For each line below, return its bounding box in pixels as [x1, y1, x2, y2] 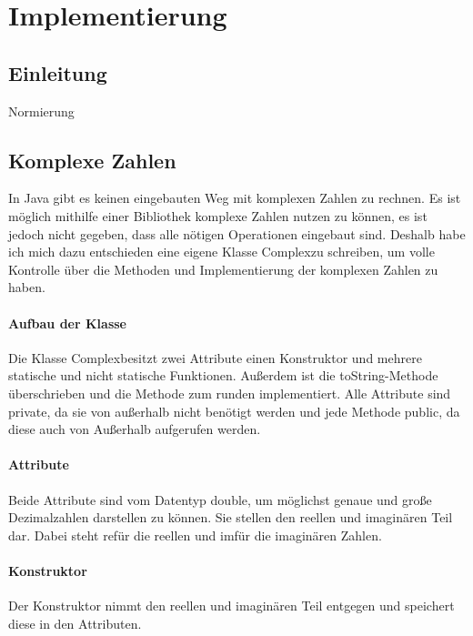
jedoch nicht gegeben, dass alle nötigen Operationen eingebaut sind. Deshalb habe [8, 224, 466, 243]
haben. [8, 278, 45, 297]
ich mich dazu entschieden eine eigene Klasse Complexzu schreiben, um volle [8, 242, 435, 261]
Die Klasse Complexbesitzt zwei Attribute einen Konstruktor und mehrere [8, 348, 422, 367]
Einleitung [8, 58, 107, 86]
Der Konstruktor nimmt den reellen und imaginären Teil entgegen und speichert [8, 596, 455, 615]
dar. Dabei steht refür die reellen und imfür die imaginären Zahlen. [8, 525, 382, 544]
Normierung [8, 101, 75, 120]
